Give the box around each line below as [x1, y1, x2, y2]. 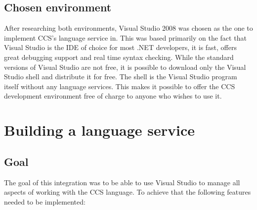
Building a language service [4, 120, 195, 140]
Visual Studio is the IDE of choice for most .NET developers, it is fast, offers [4, 42, 237, 52]
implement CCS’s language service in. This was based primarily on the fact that [4, 32, 247, 43]
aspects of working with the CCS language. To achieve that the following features [4, 187, 251, 197]
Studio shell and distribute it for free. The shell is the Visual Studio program [4, 71, 237, 82]
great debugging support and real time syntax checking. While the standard [4, 52, 234, 62]
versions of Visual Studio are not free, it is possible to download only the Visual [4, 61, 246, 72]
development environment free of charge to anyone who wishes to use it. [4, 91, 222, 101]
